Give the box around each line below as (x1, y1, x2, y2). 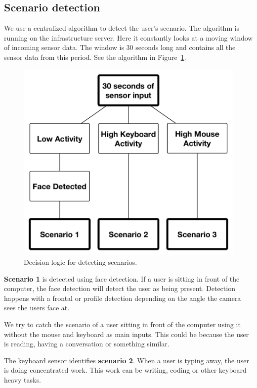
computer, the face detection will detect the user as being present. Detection (4, 283, 235, 293)
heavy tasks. (4, 375, 41, 385)
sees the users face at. (4, 302, 70, 313)
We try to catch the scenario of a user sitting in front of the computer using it (4, 319, 241, 330)
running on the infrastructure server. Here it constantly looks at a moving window (4, 32, 253, 43)
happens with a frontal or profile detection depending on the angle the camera (4, 292, 241, 303)
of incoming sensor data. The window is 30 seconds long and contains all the (4, 42, 236, 52)
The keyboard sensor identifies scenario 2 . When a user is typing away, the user (4, 355, 249, 365)
